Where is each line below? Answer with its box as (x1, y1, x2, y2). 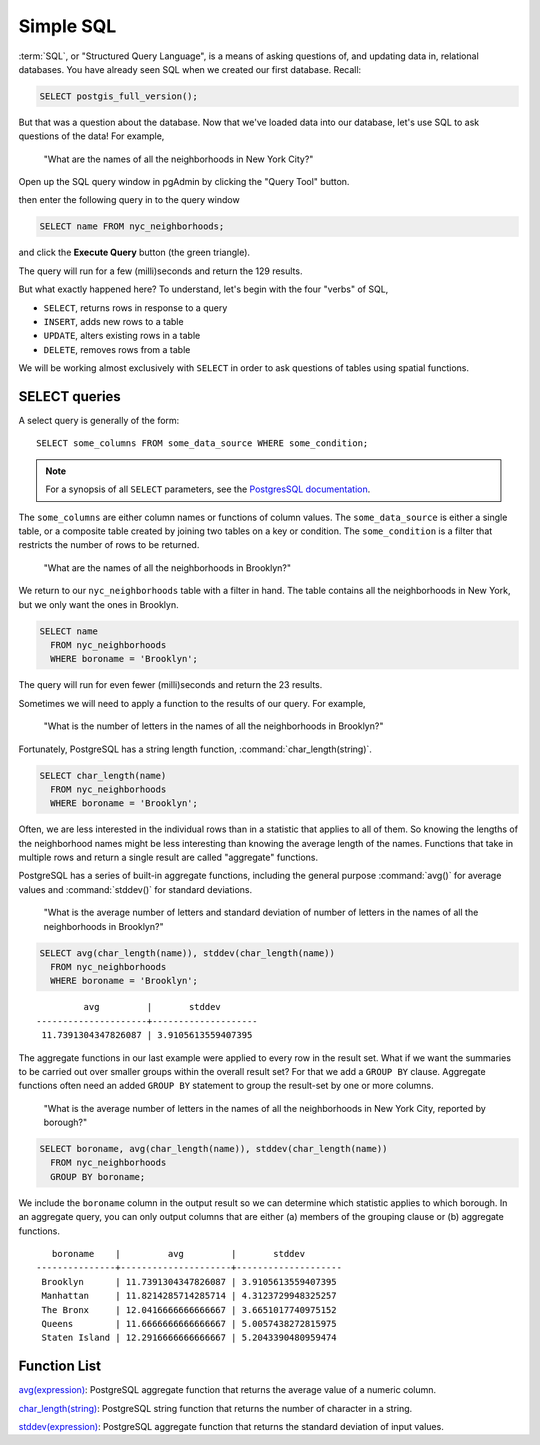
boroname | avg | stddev (51, 1248, 305, 1260)
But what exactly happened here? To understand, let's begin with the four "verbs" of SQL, (18, 283, 389, 295)
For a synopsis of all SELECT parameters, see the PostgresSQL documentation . (45, 483, 371, 495)
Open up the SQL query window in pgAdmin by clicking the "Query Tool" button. (18, 176, 350, 188)
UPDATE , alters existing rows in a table (43, 330, 201, 342)
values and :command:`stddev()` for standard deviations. (18, 883, 253, 895)
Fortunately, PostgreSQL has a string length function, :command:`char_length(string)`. (18, 743, 372, 755)
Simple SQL (18, 15, 117, 37)
